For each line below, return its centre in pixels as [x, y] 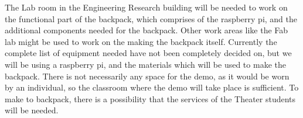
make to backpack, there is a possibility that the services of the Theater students [150, 98]
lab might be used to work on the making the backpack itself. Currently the [141, 41]
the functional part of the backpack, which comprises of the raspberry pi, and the [151, 18]
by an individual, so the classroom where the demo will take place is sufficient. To [152, 87]
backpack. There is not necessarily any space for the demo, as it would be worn [147, 76]
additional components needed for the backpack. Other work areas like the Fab [147, 30]
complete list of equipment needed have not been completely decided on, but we [148, 53]
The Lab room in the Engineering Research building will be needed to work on [146, 7]
